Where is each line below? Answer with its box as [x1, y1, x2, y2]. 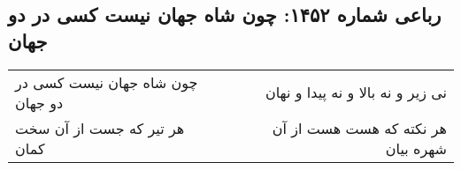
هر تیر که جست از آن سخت [15, 117, 185, 138]
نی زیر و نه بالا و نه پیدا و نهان [265, 82, 447, 103]
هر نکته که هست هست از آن [272, 117, 447, 138]
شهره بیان [385, 137, 447, 159]
